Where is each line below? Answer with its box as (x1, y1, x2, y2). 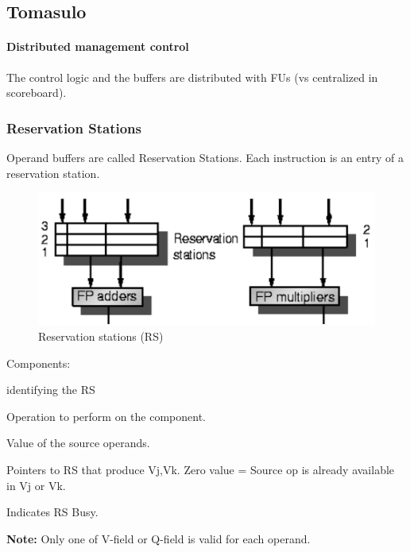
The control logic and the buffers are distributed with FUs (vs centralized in (6, 68, 378, 85)
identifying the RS (6, 381, 95, 398)
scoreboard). (6, 84, 67, 101)
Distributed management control (6, 38, 189, 55)
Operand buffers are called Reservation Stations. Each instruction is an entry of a (6, 149, 404, 165)
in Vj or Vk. (6, 477, 66, 493)
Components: (6, 354, 71, 371)
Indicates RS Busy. (6, 504, 99, 520)
